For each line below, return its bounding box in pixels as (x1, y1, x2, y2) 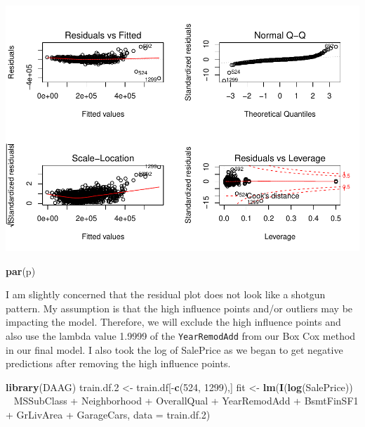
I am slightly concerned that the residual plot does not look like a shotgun (6, 287, 326, 302)
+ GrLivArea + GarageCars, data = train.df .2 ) (6, 407, 211, 421)
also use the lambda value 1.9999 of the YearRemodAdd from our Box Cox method (6, 328, 356, 343)
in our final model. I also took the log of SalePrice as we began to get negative (6, 342, 343, 357)
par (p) (6, 263, 36, 278)
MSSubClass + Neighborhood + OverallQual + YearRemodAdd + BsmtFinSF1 (13, 393, 359, 408)
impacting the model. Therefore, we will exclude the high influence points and (6, 314, 341, 329)
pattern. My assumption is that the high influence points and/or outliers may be (6, 300, 353, 315)
